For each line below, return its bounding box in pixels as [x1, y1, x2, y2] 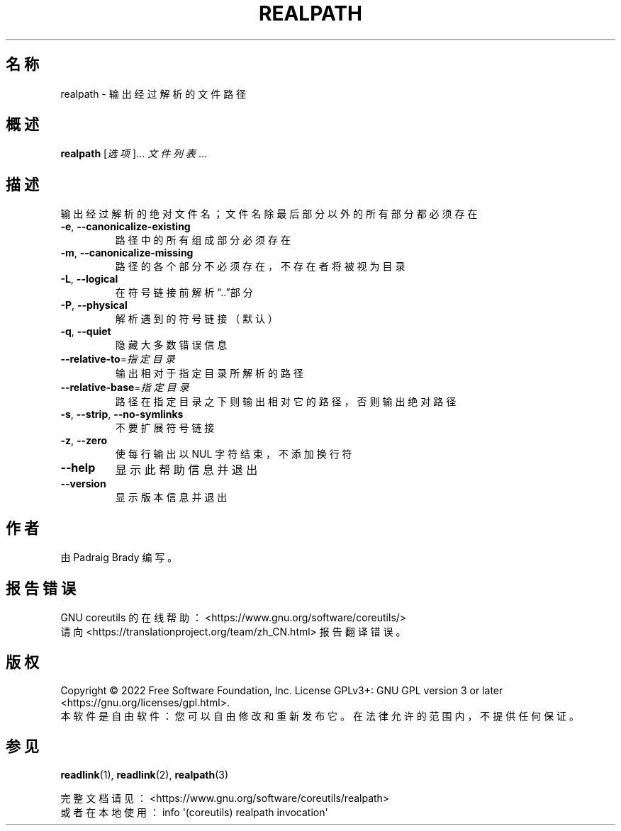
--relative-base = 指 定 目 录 [60, 381, 189, 394]
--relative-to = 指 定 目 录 [60, 353, 175, 366]
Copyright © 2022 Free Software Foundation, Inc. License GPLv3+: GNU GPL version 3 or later [60, 684, 503, 696]
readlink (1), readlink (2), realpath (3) [60, 768, 229, 781]
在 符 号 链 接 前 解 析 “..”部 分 [115, 286, 253, 299]
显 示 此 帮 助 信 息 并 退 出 [115, 463, 258, 477]
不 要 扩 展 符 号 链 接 [115, 422, 215, 434]
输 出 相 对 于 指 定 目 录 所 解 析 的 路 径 [115, 367, 303, 380]
